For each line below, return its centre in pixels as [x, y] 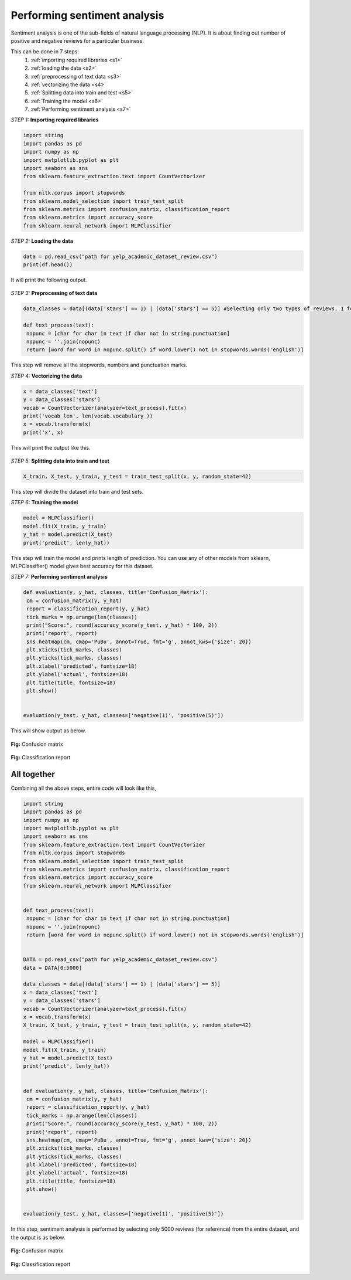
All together [33, 774]
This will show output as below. [49, 731]
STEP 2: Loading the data [42, 241]
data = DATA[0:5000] [52, 968]
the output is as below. [38, 1237]
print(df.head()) [48, 265]
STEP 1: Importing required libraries [55, 120]
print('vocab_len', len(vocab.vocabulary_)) [88, 416]
